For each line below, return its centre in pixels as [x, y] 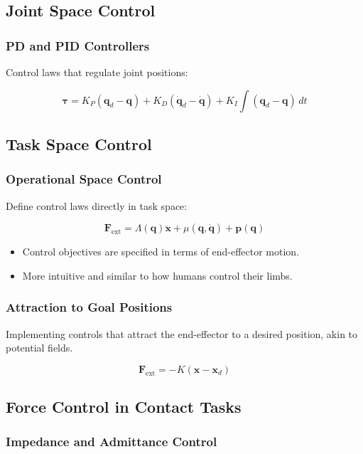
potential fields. [39, 348]
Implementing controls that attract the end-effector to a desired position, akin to [182, 333]
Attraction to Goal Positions [89, 307]
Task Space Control [79, 143]
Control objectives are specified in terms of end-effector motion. [161, 252]
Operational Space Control [84, 179]
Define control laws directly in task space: [97, 205]
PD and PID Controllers [78, 45]
